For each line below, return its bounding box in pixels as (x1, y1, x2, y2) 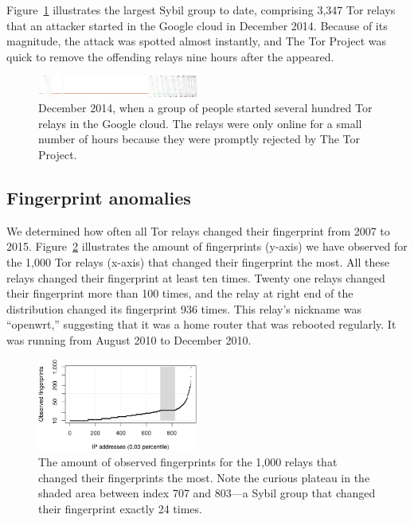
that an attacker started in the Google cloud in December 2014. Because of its (6, 17, 388, 33)
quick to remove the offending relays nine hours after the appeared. (6, 48, 334, 64)
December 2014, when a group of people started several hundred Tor (38, 99, 373, 116)
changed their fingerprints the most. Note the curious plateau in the (38, 469, 370, 485)
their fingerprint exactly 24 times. (38, 500, 202, 516)
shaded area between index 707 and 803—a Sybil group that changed (38, 485, 376, 501)
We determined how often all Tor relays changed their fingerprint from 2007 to (6, 222, 390, 239)
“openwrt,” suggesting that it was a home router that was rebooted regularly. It (6, 316, 396, 333)
